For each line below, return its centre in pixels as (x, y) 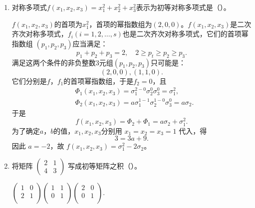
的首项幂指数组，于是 (99, 81)
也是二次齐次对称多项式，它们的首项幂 (185, 34)
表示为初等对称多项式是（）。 (183, 7)
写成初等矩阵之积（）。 (104, 165)
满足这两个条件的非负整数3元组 (62, 62)
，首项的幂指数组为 (121, 24)
